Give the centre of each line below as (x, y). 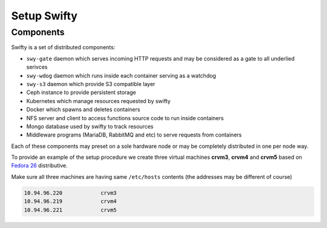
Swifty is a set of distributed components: (63, 47)
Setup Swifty (45, 16)
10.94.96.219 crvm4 (71, 201)
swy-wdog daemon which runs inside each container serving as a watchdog (121, 75)
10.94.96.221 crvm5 (71, 210)
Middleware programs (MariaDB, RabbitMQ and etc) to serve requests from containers (134, 135)
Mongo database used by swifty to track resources (90, 126)
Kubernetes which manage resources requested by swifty (98, 101)
